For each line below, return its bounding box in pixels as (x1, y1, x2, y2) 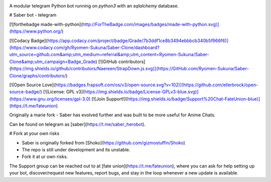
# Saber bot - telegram (9, 12, 57, 18)
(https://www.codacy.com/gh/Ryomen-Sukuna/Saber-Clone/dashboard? (9, 44, 160, 50)
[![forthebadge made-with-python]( (9, 21, 83, 27)
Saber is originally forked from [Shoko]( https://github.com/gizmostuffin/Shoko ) (22, 139, 186, 145)
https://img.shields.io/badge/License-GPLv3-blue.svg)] (84, 89, 199, 95)
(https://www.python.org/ (9, 28, 62, 35)
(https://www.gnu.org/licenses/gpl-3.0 (9, 96, 89, 102)
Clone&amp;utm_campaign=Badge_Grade (9, 58, 96, 65)
